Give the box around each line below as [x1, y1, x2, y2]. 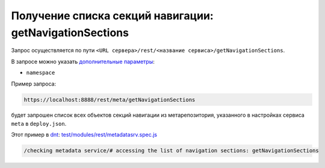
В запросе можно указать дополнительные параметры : [11, 58, 155, 65]
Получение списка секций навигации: [11, 9, 214, 22]
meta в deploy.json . [11, 120, 67, 127]
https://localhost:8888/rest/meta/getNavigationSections [23, 96, 196, 103]
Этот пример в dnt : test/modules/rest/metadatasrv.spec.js [11, 131, 158, 138]
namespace [26, 69, 55, 76]
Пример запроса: [11, 80, 57, 87]
